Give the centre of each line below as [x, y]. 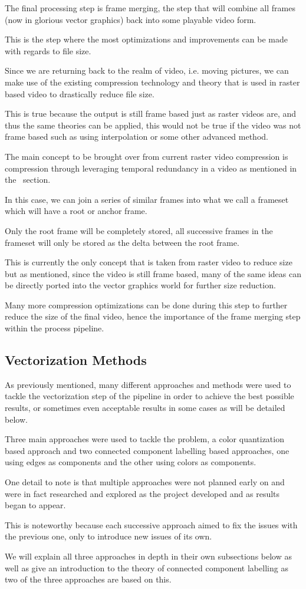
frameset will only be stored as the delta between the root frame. [122, 242]
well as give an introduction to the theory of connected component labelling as [147, 567]
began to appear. [35, 505]
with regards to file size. [48, 50]
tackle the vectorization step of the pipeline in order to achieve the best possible [149, 396]
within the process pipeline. [55, 328]
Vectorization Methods [76, 360]
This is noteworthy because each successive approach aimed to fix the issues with [151, 524]
